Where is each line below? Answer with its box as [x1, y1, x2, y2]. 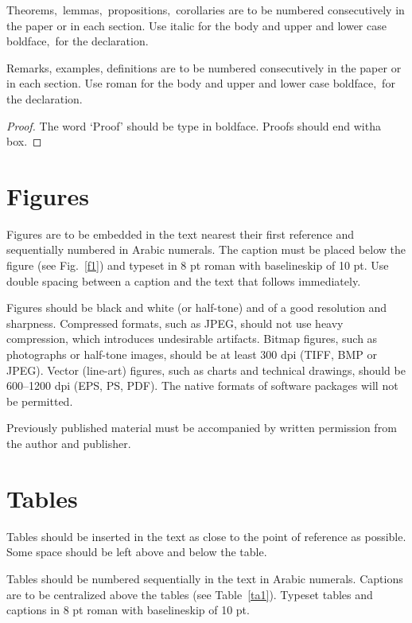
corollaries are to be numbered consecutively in [176, 2, 405, 18]
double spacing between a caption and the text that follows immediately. [6, 272, 361, 289]
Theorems [6, 2, 54, 18]
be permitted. [6, 392, 73, 409]
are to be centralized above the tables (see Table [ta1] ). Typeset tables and [6, 586, 373, 602]
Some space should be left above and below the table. [6, 543, 267, 560]
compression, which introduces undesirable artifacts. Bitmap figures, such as [6, 330, 378, 347]
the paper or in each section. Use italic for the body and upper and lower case [6, 17, 387, 33]
